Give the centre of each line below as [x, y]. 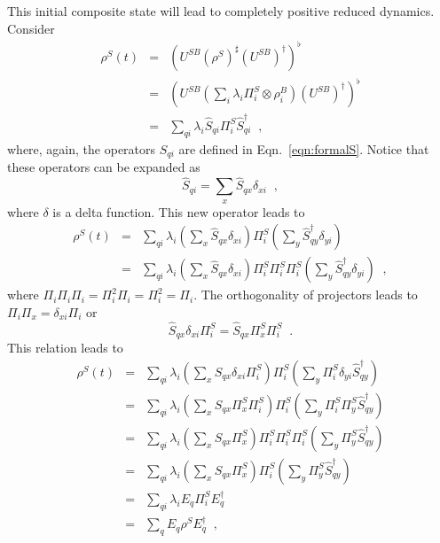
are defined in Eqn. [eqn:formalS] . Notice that [304, 149]
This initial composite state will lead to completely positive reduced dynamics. [221, 11]
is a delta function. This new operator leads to [179, 211]
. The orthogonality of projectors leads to [306, 295]
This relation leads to [65, 348]
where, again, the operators [82, 149]
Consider [31, 28]
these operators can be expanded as [104, 167]
